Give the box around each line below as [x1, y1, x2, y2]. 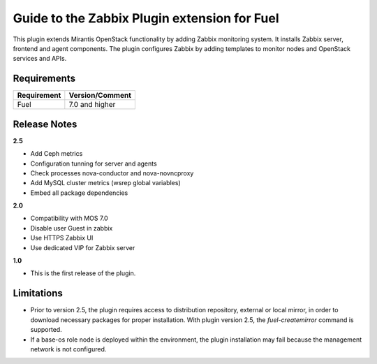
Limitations [13, 287, 63, 300]
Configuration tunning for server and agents [30, 159, 157, 168]
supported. [30, 326, 62, 334]
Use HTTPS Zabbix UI [30, 234, 94, 242]
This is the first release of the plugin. [30, 269, 136, 277]
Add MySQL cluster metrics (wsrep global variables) [30, 179, 181, 187]
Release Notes [13, 118, 77, 130]
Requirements [13, 73, 76, 85]
